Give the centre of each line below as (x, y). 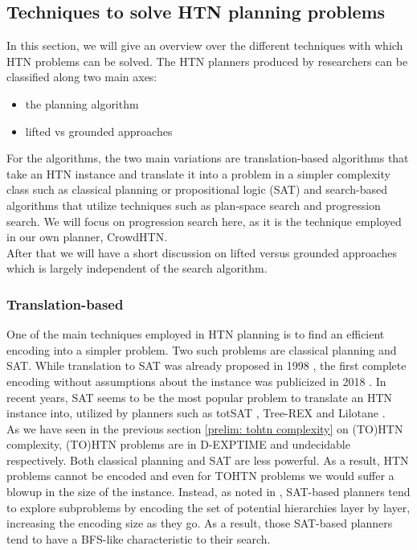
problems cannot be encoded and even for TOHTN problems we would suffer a (200, 476)
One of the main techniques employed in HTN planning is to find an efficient (196, 334)
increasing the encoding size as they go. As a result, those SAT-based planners (200, 523)
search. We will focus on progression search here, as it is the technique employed (204, 221)
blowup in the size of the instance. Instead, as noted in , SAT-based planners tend (208, 492)
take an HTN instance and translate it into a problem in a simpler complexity (198, 173)
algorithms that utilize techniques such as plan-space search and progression (194, 205)
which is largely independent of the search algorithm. (137, 268)
